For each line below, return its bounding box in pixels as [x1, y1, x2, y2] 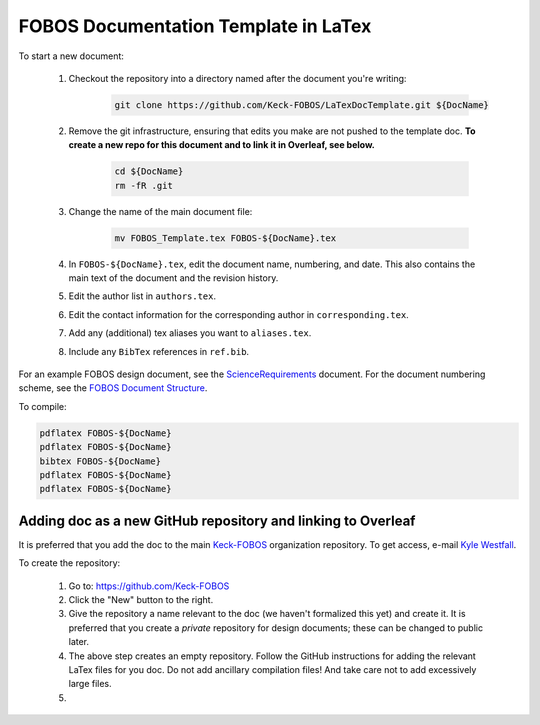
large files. [68, 678, 112, 690]
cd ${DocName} [114, 166, 184, 177]
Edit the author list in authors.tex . [68, 290, 217, 302]
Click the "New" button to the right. [68, 593, 214, 605]
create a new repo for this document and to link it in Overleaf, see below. [68, 139, 375, 151]
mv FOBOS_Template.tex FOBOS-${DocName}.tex [114, 232, 337, 244]
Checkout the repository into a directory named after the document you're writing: [68, 72, 407, 84]
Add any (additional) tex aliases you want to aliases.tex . [68, 327, 312, 339]
